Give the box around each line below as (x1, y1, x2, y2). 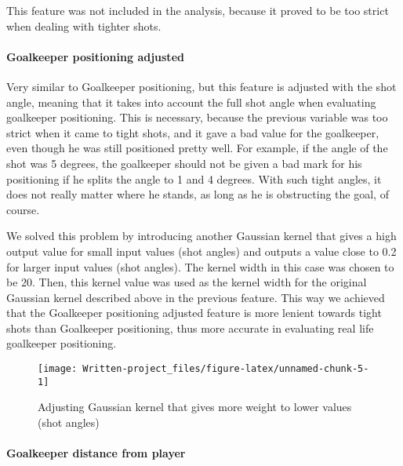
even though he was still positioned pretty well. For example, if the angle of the (6, 140, 388, 156)
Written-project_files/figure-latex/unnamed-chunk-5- (82, 363, 369, 375)
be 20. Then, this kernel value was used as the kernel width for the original (6, 274, 367, 290)
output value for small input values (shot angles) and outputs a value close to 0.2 (6, 242, 397, 259)
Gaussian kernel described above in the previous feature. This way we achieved (6, 289, 385, 305)
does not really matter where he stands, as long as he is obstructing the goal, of (6, 186, 389, 202)
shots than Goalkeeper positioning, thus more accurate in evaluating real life (6, 319, 374, 336)
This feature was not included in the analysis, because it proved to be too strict (6, 2, 389, 18)
